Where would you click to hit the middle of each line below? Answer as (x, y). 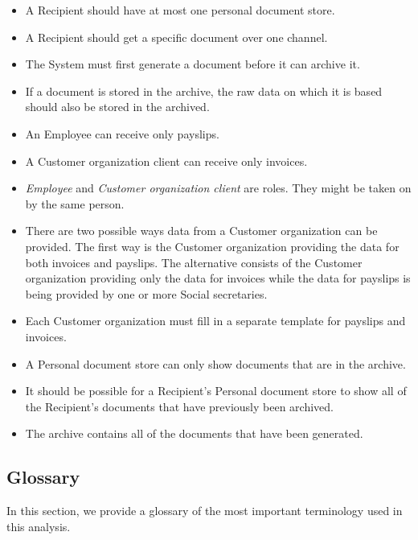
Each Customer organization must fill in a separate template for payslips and (215, 321)
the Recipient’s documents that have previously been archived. (179, 406)
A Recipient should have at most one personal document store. (180, 10)
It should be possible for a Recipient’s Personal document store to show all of (216, 391)
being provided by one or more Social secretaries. (146, 293)
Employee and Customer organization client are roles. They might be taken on (218, 188)
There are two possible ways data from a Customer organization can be (201, 231)
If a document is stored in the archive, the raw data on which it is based (204, 91)
